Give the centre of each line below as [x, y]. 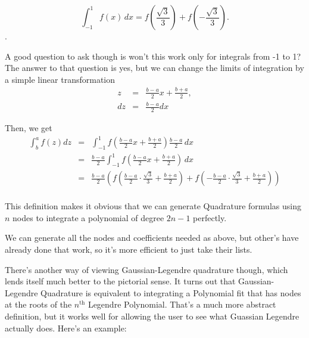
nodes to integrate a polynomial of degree [88, 217]
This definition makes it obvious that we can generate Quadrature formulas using [153, 206]
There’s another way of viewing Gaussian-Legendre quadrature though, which [146, 269]
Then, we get [29, 127]
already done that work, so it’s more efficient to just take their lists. [129, 249]
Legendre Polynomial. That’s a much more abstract [182, 304]
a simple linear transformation [60, 79]
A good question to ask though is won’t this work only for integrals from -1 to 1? [153, 56]
